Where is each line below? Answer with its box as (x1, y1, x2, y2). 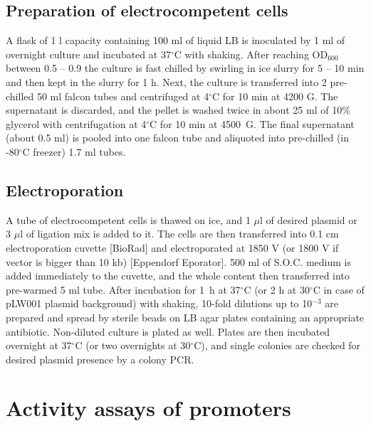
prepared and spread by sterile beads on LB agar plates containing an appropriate (6, 309, 365, 324)
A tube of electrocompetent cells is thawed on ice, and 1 (6, 212, 251, 227)
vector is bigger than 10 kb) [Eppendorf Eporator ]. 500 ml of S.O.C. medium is (6, 254, 351, 269)
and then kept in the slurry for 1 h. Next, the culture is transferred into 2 (6, 74, 327, 89)
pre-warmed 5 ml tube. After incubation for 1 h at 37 (6, 282, 241, 297)
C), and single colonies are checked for (194, 338, 361, 353)
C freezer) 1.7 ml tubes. (22, 144, 126, 159)
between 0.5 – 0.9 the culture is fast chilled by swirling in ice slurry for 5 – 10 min (6, 60, 365, 75)
